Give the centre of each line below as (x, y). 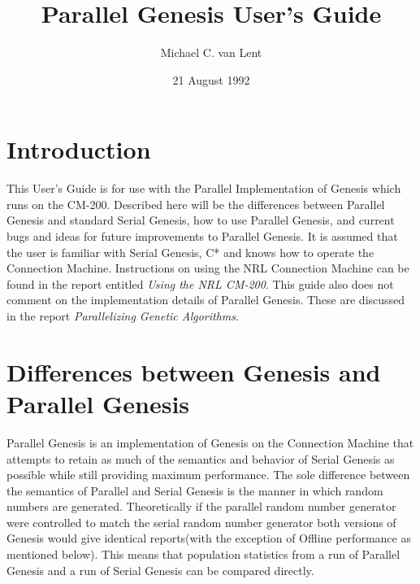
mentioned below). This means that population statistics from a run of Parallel (204, 554)
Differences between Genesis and (194, 371)
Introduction (79, 149)
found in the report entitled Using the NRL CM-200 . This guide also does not (200, 283)
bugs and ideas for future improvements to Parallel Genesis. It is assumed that (202, 236)
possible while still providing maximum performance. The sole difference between (208, 475)
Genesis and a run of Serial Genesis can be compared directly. (160, 570)
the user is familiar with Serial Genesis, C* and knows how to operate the (191, 252)
